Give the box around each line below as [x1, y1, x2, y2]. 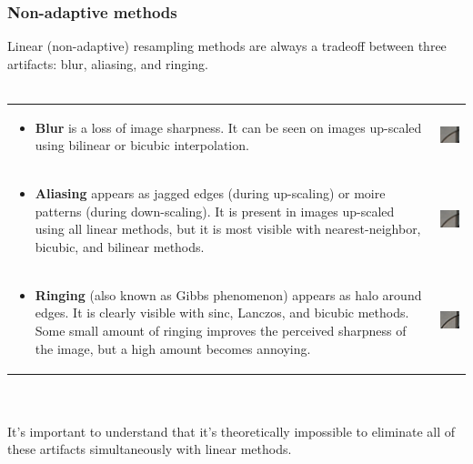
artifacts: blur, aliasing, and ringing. [7, 54, 208, 73]
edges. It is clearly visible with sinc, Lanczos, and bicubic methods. [35, 303, 409, 322]
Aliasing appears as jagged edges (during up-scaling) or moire [35, 184, 386, 203]
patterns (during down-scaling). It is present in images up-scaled [35, 201, 395, 220]
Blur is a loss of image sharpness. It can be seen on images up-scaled [35, 117, 422, 136]
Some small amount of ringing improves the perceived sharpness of [35, 321, 407, 339]
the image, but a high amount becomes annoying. [35, 338, 311, 358]
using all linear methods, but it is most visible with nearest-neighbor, [35, 219, 421, 238]
